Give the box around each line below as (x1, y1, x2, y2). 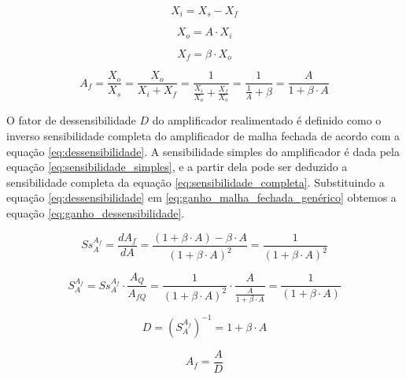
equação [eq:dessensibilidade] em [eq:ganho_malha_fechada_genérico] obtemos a (6, 189, 397, 206)
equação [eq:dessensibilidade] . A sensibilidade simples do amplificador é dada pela (6, 143, 400, 159)
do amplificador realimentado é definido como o (152, 112, 382, 128)
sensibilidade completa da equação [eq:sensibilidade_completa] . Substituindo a (6, 173, 385, 190)
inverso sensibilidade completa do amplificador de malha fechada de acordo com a (6, 128, 400, 144)
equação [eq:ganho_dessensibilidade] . (6, 205, 185, 221)
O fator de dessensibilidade (6, 112, 136, 128)
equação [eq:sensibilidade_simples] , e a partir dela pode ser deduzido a (6, 158, 348, 175)
